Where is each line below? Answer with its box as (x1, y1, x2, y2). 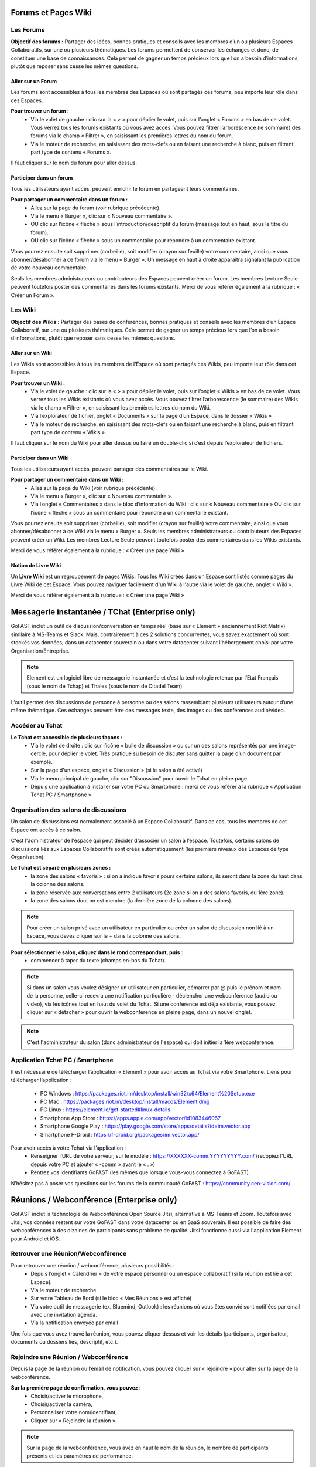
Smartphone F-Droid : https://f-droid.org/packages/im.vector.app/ (40, 1131, 200, 1138)
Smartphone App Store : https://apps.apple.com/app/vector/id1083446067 (40, 1114, 221, 1121)
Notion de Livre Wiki (11, 562, 61, 569)
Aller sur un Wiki (11, 350, 52, 357)
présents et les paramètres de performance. (26, 1452, 133, 1459)
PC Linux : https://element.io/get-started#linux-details (40, 1106, 171, 1113)
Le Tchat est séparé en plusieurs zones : (11, 864, 111, 871)
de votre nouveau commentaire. (11, 264, 88, 271)
